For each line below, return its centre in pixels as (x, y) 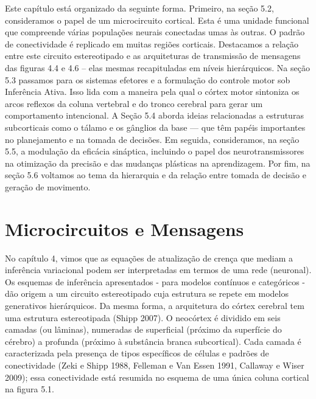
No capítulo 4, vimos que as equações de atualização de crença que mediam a (149, 258)
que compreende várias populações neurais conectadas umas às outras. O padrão (155, 32)
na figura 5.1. (30, 389)
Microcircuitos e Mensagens (125, 228)
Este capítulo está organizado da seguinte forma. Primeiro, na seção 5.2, (139, 8)
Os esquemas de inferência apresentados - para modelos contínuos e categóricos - (155, 281)
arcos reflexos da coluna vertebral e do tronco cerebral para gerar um (134, 103)
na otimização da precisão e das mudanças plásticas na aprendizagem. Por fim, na (158, 163)
